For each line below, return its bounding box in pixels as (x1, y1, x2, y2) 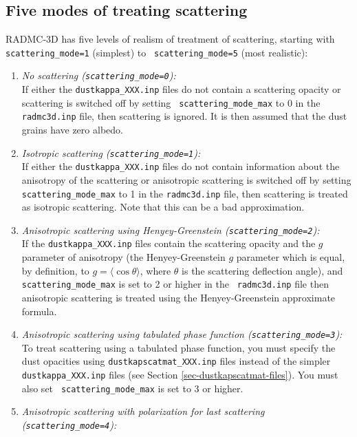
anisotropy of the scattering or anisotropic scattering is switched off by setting (21, 172, 351, 186)
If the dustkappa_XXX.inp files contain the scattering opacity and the (21, 236, 316, 251)
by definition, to (21, 263, 89, 277)
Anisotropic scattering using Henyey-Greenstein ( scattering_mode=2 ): (21, 222, 320, 237)
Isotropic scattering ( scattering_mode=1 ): (21, 145, 201, 160)
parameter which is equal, (236, 250, 345, 264)
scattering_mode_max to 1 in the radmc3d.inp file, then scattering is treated (21, 186, 348, 200)
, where (140, 263, 171, 277)
